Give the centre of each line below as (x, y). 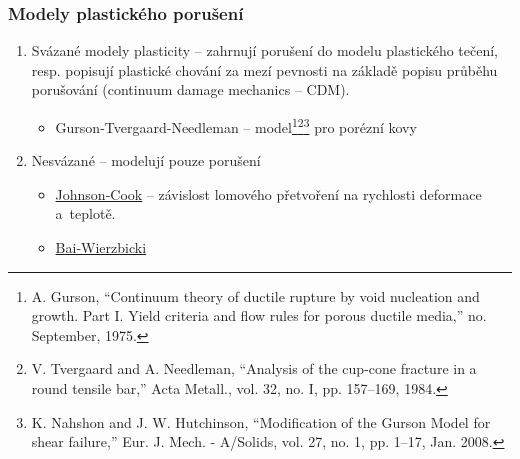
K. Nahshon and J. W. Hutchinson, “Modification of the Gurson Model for (261, 421)
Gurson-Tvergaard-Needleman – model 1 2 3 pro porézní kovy (236, 125)
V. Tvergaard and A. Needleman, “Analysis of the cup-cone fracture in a (254, 368)
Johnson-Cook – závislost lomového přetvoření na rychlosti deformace (268, 193)
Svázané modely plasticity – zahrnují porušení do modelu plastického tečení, (265, 50)
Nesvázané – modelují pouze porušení (146, 160)
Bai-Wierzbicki (101, 247)
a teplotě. (85, 213)
